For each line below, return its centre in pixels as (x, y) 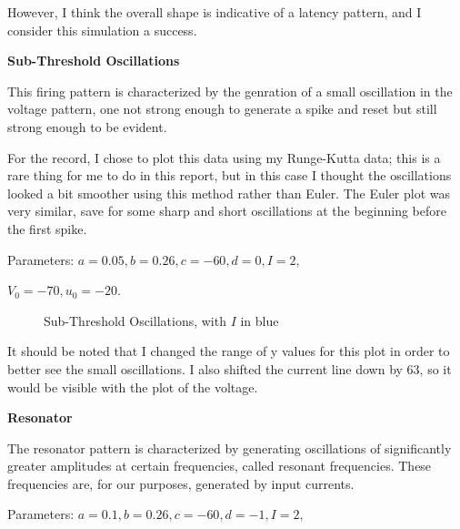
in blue (260, 320)
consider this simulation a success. (102, 30)
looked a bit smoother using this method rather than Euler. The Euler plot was (229, 193)
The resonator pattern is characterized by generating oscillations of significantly (230, 448)
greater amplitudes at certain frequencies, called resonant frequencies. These (220, 466)
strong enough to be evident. (87, 126)
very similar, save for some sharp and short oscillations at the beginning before (227, 211)
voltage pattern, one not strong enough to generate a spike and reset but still (222, 109)
